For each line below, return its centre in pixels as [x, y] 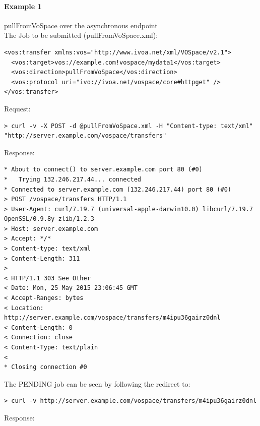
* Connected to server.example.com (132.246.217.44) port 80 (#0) [118, 189]
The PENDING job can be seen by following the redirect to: [97, 383]
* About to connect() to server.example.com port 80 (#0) [103, 170]
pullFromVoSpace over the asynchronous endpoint [81, 25]
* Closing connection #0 [46, 367]
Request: [17, 108]
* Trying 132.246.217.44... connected [73, 179]
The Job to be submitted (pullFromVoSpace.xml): [81, 35]
